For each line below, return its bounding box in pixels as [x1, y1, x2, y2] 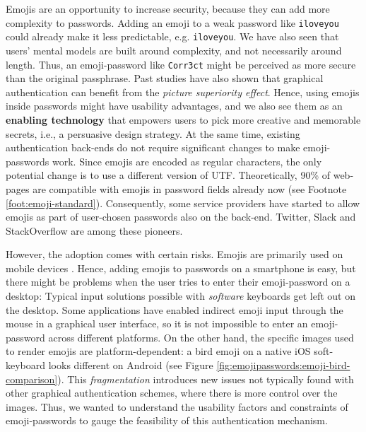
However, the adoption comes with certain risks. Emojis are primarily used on [6, 247, 343, 262]
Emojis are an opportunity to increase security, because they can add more [6, 1, 330, 16]
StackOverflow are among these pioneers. [6, 223, 183, 238]
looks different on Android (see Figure [48, 358, 213, 373]
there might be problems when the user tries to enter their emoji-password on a [6, 274, 350, 289]
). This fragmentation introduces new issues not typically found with [57, 371, 354, 386]
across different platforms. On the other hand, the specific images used [48, 329, 354, 344]
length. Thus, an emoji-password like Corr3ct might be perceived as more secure [6, 57, 356, 71]
